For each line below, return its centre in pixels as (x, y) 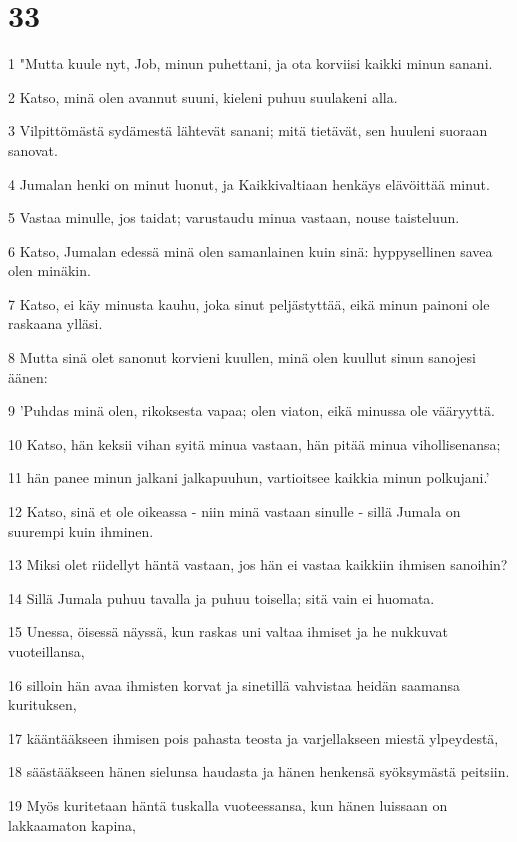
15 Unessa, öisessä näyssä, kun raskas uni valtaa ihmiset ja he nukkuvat (228, 631)
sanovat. (33, 149)
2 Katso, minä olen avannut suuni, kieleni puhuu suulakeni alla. (203, 96)
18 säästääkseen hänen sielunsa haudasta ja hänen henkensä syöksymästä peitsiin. (259, 771)
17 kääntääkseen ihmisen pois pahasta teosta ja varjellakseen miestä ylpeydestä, (253, 737)
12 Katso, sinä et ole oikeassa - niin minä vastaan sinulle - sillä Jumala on (234, 511)
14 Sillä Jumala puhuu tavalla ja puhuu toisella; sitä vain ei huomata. (221, 597)
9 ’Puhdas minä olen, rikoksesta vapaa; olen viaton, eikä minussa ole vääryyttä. (251, 410)
